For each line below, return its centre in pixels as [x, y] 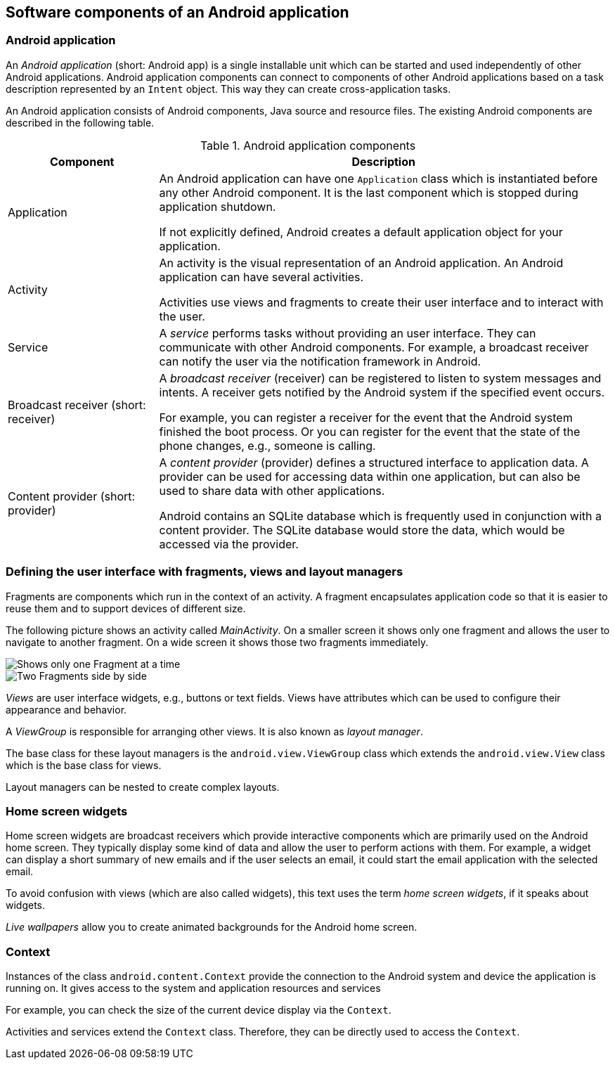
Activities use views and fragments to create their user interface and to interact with [381, 302]
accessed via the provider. [229, 544]
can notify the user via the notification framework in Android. [320, 361]
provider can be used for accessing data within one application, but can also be [370, 476]
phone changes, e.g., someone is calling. [267, 445]
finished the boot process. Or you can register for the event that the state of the [370, 431]
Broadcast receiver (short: [77, 405]
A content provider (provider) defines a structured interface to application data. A [374, 462]
